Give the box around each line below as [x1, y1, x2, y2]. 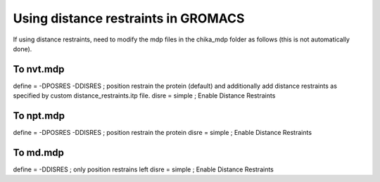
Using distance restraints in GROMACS [13, 11, 245, 26]
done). [13, 44, 32, 53]
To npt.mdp [13, 110, 65, 122]
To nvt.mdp [13, 63, 65, 75]
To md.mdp [13, 146, 65, 158]
